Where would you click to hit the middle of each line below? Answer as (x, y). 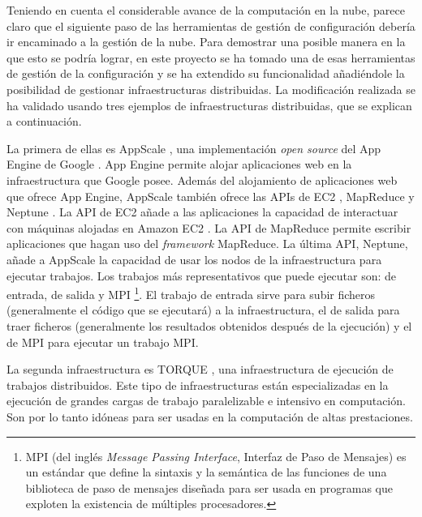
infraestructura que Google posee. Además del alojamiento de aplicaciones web (202, 179)
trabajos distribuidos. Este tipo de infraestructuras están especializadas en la (198, 385)
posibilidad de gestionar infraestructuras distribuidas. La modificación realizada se (211, 89)
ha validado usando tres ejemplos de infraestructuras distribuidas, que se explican (209, 105)
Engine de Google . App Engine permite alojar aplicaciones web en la (179, 164)
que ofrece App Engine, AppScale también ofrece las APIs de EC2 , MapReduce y (211, 196)
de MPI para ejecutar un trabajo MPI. (103, 342)
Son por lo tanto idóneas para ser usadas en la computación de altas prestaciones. (210, 416)
